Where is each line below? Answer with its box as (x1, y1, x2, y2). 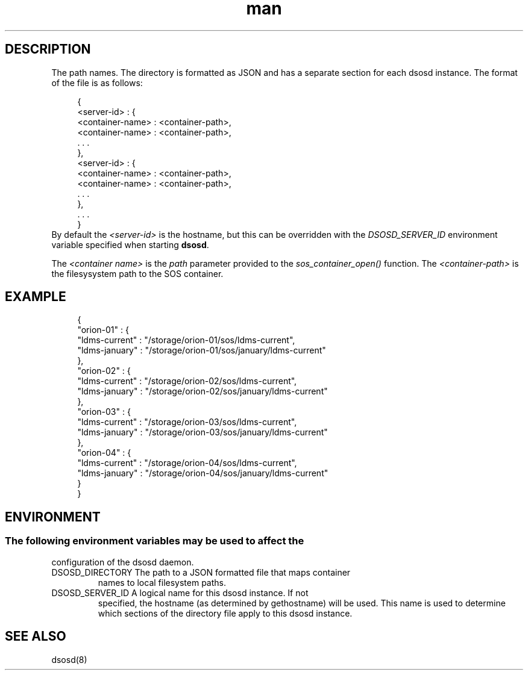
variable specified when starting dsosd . (51, 239, 209, 250)
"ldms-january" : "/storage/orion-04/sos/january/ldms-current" (77, 468, 328, 479)
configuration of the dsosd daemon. (51, 556, 194, 567)
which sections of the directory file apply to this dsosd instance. (98, 608, 353, 618)
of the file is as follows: (51, 77, 143, 88)
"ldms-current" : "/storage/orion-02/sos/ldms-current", (77, 376, 297, 387)
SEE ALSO (5, 629, 66, 644)
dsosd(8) (51, 654, 87, 665)
